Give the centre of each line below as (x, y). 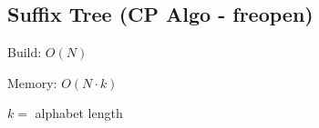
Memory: (32, 82)
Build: (25, 52)
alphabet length (79, 113)
